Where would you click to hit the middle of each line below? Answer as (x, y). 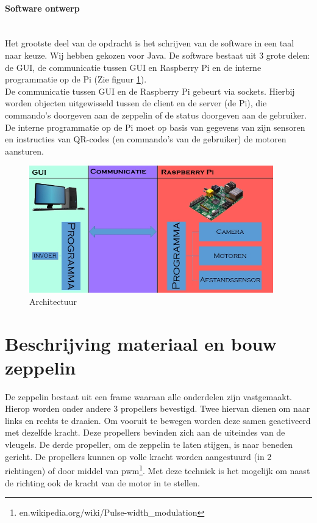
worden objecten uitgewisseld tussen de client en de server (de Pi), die (136, 103)
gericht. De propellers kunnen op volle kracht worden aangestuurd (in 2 (138, 456)
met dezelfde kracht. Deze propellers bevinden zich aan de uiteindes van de (145, 432)
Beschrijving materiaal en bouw (141, 343)
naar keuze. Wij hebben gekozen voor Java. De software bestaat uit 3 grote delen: (158, 55)
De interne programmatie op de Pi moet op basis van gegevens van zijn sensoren (155, 127)
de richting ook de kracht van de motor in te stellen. (102, 482)
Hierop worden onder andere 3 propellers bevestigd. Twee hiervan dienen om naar (158, 408)
